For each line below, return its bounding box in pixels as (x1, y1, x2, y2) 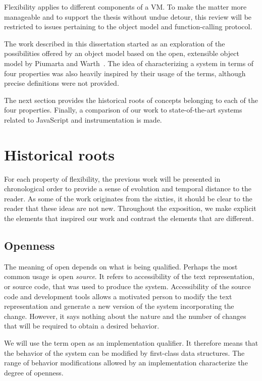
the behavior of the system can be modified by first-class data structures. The (4, 347, 245, 358)
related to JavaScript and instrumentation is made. (4, 114, 162, 125)
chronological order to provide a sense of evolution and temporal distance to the (4, 183, 252, 194)
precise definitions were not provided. (4, 78, 119, 88)
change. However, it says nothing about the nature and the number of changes (4, 310, 246, 321)
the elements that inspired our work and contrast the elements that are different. (4, 213, 254, 224)
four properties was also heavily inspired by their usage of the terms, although (4, 68, 246, 78)
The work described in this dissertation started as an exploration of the (4, 38, 225, 48)
